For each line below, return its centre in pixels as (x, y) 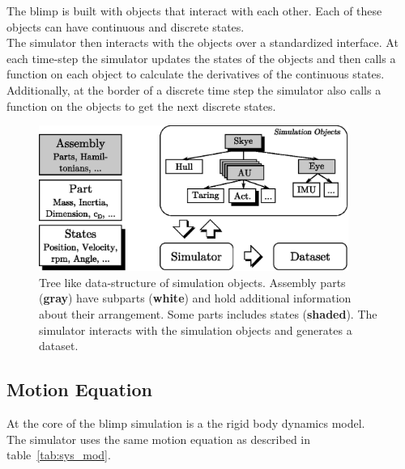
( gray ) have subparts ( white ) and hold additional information (195, 298)
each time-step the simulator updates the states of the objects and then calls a (201, 58)
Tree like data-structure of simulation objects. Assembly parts (192, 282)
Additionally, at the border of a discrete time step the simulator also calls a (194, 89)
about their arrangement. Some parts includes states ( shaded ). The (208, 313)
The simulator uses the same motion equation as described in (159, 439)
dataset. (59, 346)
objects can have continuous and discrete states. (126, 26)
